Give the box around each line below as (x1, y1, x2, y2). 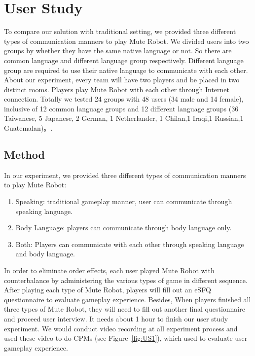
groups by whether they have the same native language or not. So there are (4, 45, 232, 56)
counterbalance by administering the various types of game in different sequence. (4, 275, 248, 285)
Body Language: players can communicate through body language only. (15, 222, 232, 233)
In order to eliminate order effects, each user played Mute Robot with (4, 265, 215, 276)
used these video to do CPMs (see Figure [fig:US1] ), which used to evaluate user (4, 333, 248, 343)
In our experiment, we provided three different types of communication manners (4, 170, 246, 180)
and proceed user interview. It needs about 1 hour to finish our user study (4, 313, 228, 323)
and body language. (15, 249, 75, 259)
